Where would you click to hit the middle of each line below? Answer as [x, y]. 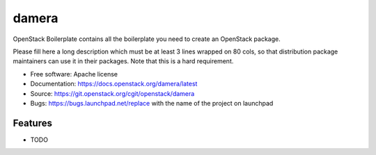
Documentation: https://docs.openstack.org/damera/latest [114, 84]
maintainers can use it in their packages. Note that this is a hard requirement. [123, 61]
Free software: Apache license [74, 74]
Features [32, 123]
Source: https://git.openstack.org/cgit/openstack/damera [112, 93]
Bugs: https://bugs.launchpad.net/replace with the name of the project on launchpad [152, 103]
